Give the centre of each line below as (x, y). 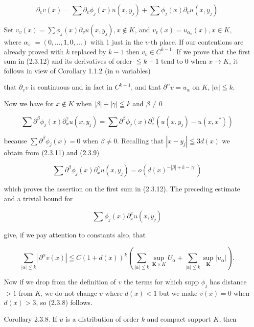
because (16, 140)
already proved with (34, 51)
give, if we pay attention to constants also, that (75, 235)
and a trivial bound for (38, 198)
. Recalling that (140, 140)
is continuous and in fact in (71, 87)
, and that (146, 87)
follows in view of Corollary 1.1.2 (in (59, 70)
